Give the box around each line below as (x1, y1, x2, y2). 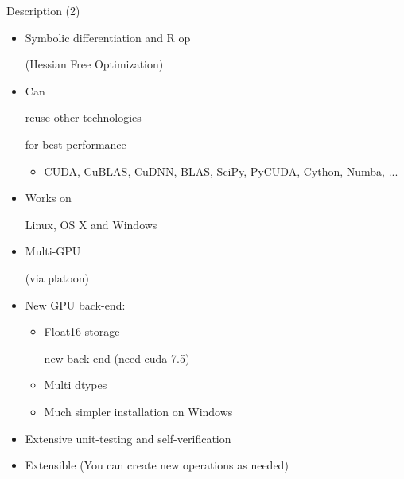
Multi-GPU (25, 243, 81, 259)
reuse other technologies (25, 109, 142, 126)
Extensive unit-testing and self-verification (25, 430, 231, 446)
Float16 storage (44, 323, 120, 340)
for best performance (25, 135, 126, 152)
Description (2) (6, 2, 80, 18)
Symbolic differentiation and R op (25, 29, 191, 45)
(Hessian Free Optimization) (25, 56, 164, 72)
